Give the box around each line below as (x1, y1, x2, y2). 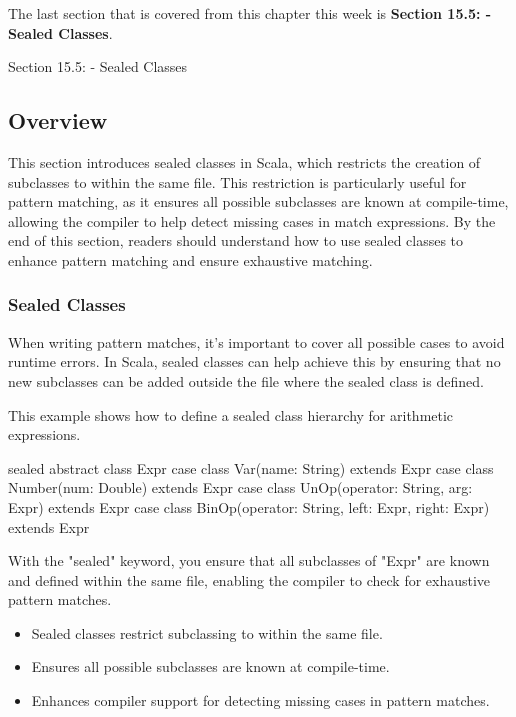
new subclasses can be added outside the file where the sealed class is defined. (8, 370, 484, 391)
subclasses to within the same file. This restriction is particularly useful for (8, 171, 467, 192)
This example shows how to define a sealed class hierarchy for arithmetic (8, 404, 454, 425)
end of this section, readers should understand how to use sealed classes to (8, 230, 464, 251)
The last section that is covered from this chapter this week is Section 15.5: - (8, 3, 492, 23)
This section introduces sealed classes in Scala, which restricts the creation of (8, 151, 481, 172)
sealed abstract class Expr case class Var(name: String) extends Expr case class (8, 457, 494, 478)
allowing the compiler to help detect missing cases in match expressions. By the (8, 210, 496, 231)
